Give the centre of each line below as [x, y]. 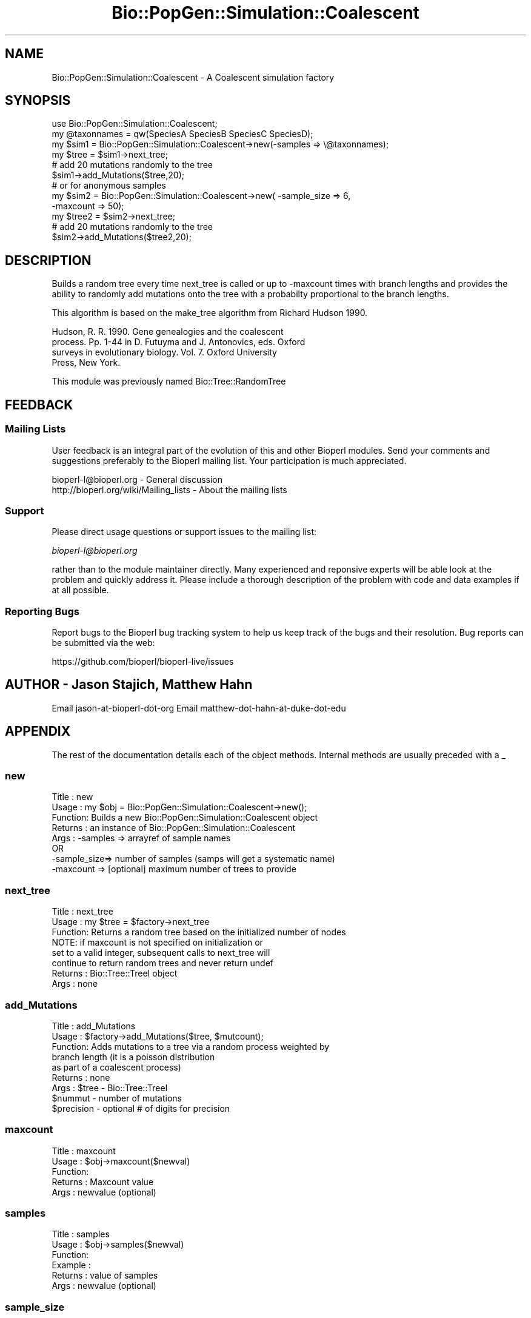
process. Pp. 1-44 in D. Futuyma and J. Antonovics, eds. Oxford [179, 342]
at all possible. [80, 590]
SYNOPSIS [38, 101]
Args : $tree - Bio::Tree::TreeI [110, 1088]
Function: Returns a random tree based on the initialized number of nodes [199, 932]
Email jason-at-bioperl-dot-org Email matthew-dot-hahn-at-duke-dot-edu [199, 708]
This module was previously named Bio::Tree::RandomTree [169, 382]
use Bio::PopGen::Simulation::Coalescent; [135, 124]
